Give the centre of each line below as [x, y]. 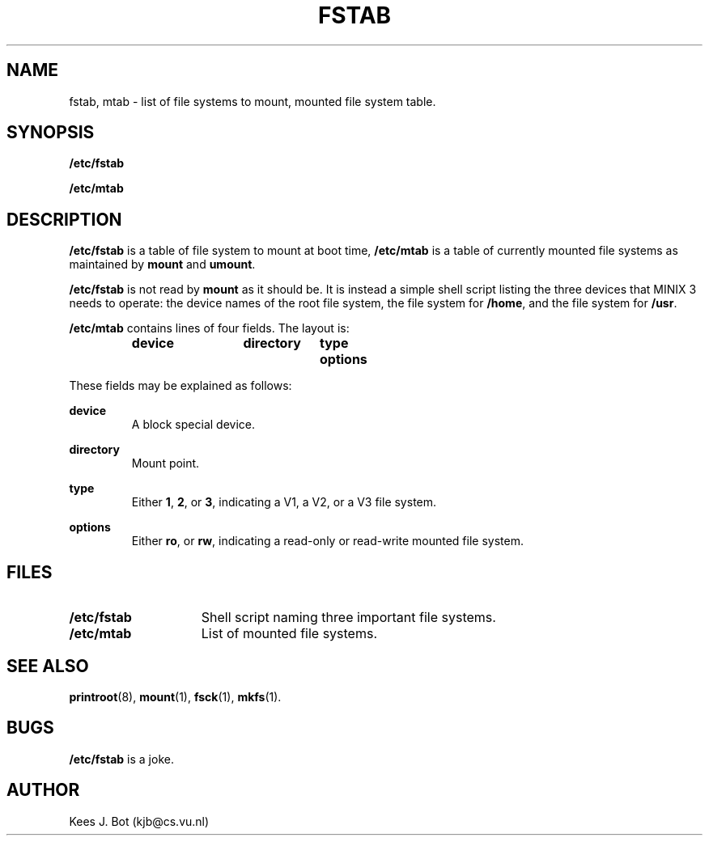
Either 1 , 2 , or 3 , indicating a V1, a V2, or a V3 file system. [284, 502]
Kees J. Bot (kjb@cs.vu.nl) [139, 821]
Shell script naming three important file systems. [348, 618]
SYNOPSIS [51, 133]
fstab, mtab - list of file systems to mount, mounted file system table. [253, 101]
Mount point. [166, 463]
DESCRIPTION [64, 219]
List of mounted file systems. [289, 634]
